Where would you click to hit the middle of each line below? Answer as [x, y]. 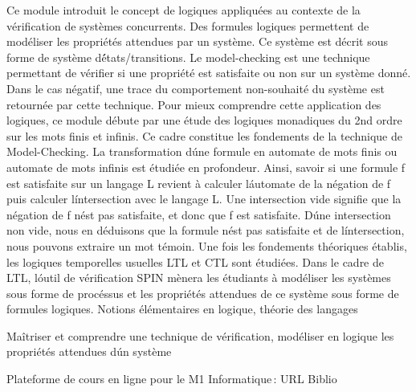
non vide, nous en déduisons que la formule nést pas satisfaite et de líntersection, [206, 230]
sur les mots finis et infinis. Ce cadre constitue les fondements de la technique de [204, 135]
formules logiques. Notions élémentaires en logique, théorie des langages [182, 309]
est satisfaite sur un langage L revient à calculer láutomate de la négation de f [199, 183]
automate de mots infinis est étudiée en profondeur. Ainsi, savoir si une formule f [206, 167]
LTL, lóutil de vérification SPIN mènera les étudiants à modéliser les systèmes [199, 278]
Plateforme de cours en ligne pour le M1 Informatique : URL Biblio [172, 379]
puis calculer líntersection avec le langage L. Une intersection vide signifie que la [204, 199]
